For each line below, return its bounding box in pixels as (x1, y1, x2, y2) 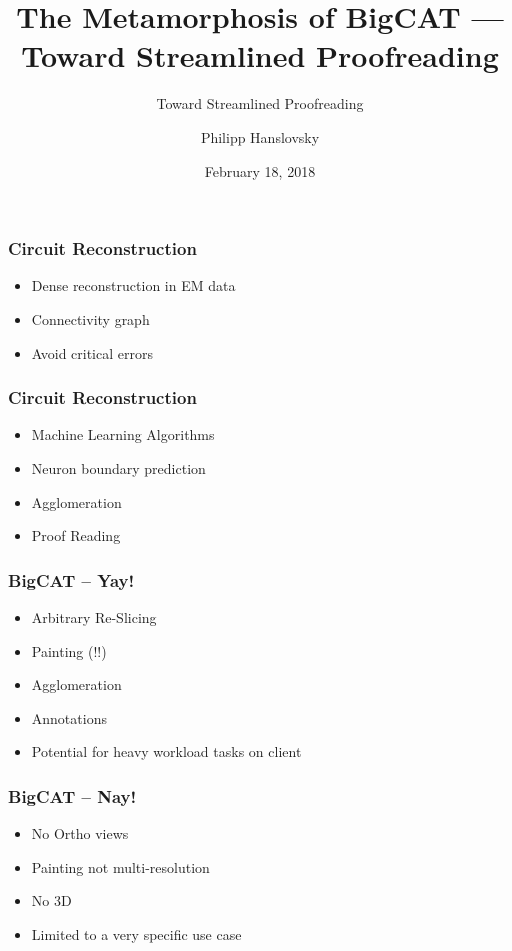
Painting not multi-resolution (31, 856, 210, 877)
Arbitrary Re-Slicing (31, 606, 157, 627)
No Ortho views (31, 823, 129, 844)
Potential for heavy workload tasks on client (31, 741, 302, 762)
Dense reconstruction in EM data (31, 275, 236, 296)
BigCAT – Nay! (8, 783, 137, 808)
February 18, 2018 (204, 160, 316, 181)
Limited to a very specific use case (31, 923, 242, 944)
